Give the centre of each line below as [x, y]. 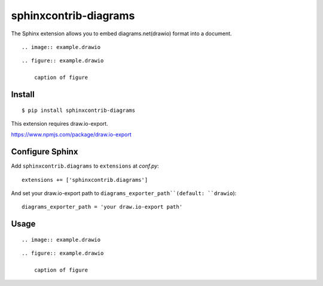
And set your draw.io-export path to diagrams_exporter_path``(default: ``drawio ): [124, 193]
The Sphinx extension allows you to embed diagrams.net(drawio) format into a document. [121, 34]
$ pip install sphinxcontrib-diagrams [79, 110]
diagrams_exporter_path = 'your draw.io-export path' [102, 207]
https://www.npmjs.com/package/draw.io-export [71, 135]
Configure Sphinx [45, 152]
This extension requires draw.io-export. [60, 123]
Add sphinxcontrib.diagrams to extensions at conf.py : [85, 166]
